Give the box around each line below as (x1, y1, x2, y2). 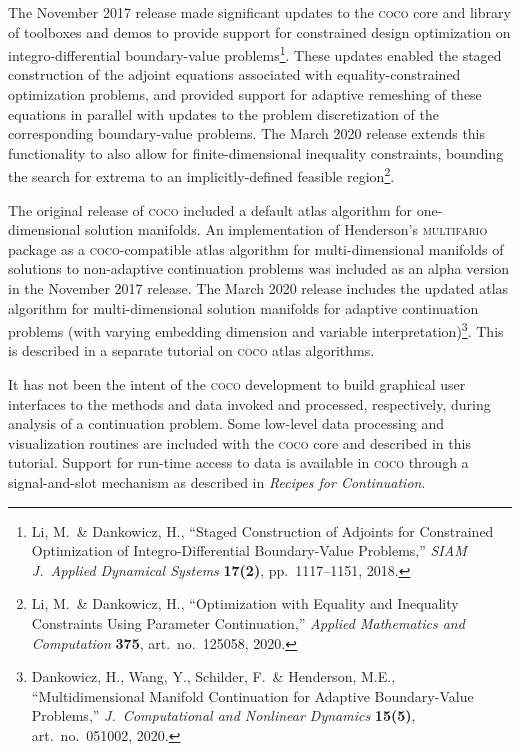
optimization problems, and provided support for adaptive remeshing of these (8, 84, 482, 105)
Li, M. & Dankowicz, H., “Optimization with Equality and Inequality (31, 593, 459, 614)
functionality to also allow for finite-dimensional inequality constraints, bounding (8, 142, 504, 163)
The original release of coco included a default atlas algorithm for (8, 199, 413, 220)
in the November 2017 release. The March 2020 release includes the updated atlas (8, 278, 509, 299)
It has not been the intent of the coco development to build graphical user (8, 374, 466, 395)
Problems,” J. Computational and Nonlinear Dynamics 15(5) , (31, 705, 416, 726)
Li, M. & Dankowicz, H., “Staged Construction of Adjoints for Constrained (31, 520, 494, 541)
